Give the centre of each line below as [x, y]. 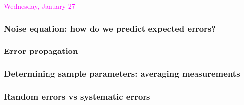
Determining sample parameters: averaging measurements [122, 74]
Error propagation [41, 51]
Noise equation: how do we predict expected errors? [110, 28]
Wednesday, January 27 [40, 6]
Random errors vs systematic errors [77, 96]
